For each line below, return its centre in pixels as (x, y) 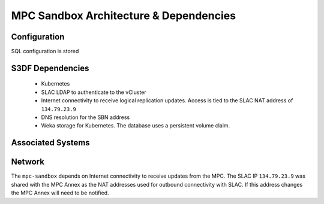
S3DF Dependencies (50, 68)
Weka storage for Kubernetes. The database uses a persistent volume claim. (136, 126)
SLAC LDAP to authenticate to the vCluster (94, 92)
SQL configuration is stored (45, 51)
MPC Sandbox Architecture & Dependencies (124, 16)
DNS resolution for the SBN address (85, 117)
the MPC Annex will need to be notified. (60, 193)
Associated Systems (50, 143)
